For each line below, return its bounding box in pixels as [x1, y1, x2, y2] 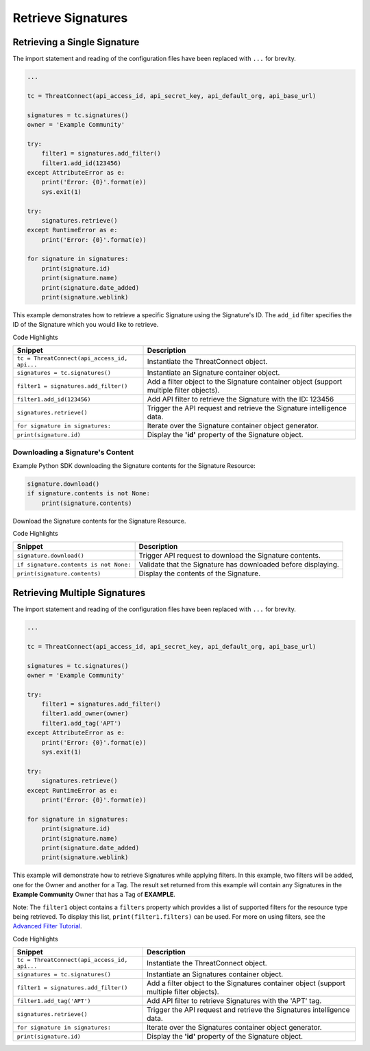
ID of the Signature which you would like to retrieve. [12, 321, 159, 329]
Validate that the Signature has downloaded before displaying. [138, 560, 339, 569]
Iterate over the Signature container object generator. [147, 421, 319, 431]
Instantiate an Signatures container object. [146, 969, 284, 979]
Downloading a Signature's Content [12, 447, 134, 457]
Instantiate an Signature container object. [147, 368, 280, 378]
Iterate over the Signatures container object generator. [146, 1023, 322, 1033]
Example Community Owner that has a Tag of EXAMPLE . [12, 891, 176, 899]
